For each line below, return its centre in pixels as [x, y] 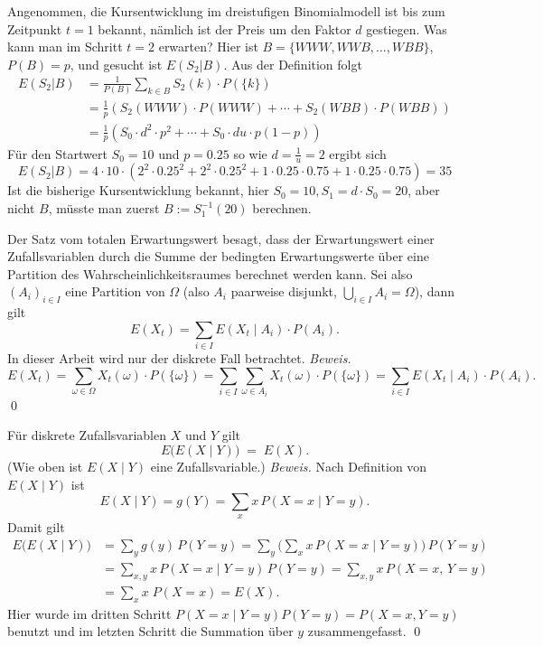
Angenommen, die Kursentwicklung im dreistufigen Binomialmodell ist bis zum [226, 11]
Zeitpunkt [35, 28]
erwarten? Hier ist [208, 47]
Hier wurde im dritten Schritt [89, 613]
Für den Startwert [57, 153]
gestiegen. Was [407, 28]
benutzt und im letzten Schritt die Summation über [150, 631]
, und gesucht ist [116, 64]
